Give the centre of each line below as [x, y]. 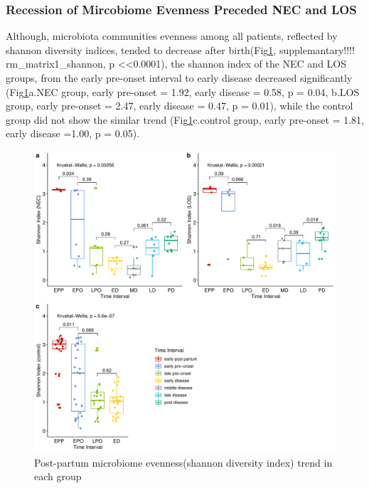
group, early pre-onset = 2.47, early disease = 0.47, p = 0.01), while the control [180, 106]
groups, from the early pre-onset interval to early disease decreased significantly [179, 78]
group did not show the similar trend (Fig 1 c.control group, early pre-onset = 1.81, [185, 119]
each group [58, 476]
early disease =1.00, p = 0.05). [73, 133]
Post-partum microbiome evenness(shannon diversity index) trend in [183, 462]
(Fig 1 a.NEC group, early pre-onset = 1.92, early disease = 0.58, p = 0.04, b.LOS [183, 91]
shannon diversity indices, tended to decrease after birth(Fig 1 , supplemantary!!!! [180, 49]
